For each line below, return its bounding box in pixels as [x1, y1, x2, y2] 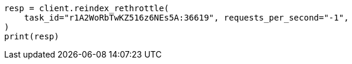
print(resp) [4, 32, 59, 41]
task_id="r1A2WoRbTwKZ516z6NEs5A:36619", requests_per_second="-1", [24, 13, 349, 22]
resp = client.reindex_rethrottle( [4, 4, 169, 13]
